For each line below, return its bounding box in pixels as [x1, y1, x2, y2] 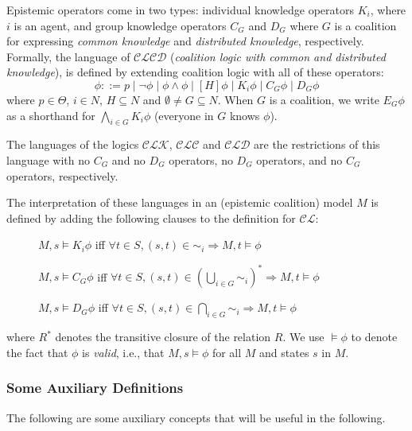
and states [259, 344, 309, 360]
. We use [282, 328, 325, 345]
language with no [6, 151, 91, 168]
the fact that [6, 344, 68, 360]
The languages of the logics [6, 136, 139, 153]
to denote [351, 328, 398, 345]
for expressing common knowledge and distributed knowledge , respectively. [6, 33, 364, 49]
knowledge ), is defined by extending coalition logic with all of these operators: [6, 64, 384, 80]
